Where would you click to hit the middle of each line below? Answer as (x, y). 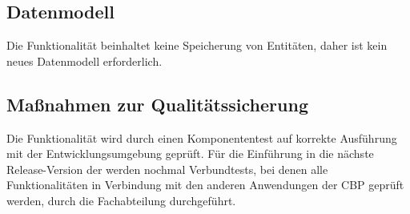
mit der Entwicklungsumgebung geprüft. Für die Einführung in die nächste (190, 153)
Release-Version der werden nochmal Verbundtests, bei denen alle (167, 169)
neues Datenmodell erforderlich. (84, 61)
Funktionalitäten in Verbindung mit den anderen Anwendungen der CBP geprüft (205, 185)
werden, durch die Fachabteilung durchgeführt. (121, 200)
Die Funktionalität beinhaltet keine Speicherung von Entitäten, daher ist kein (197, 45)
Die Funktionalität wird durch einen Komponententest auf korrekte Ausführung (202, 137)
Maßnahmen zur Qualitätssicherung (157, 104)
